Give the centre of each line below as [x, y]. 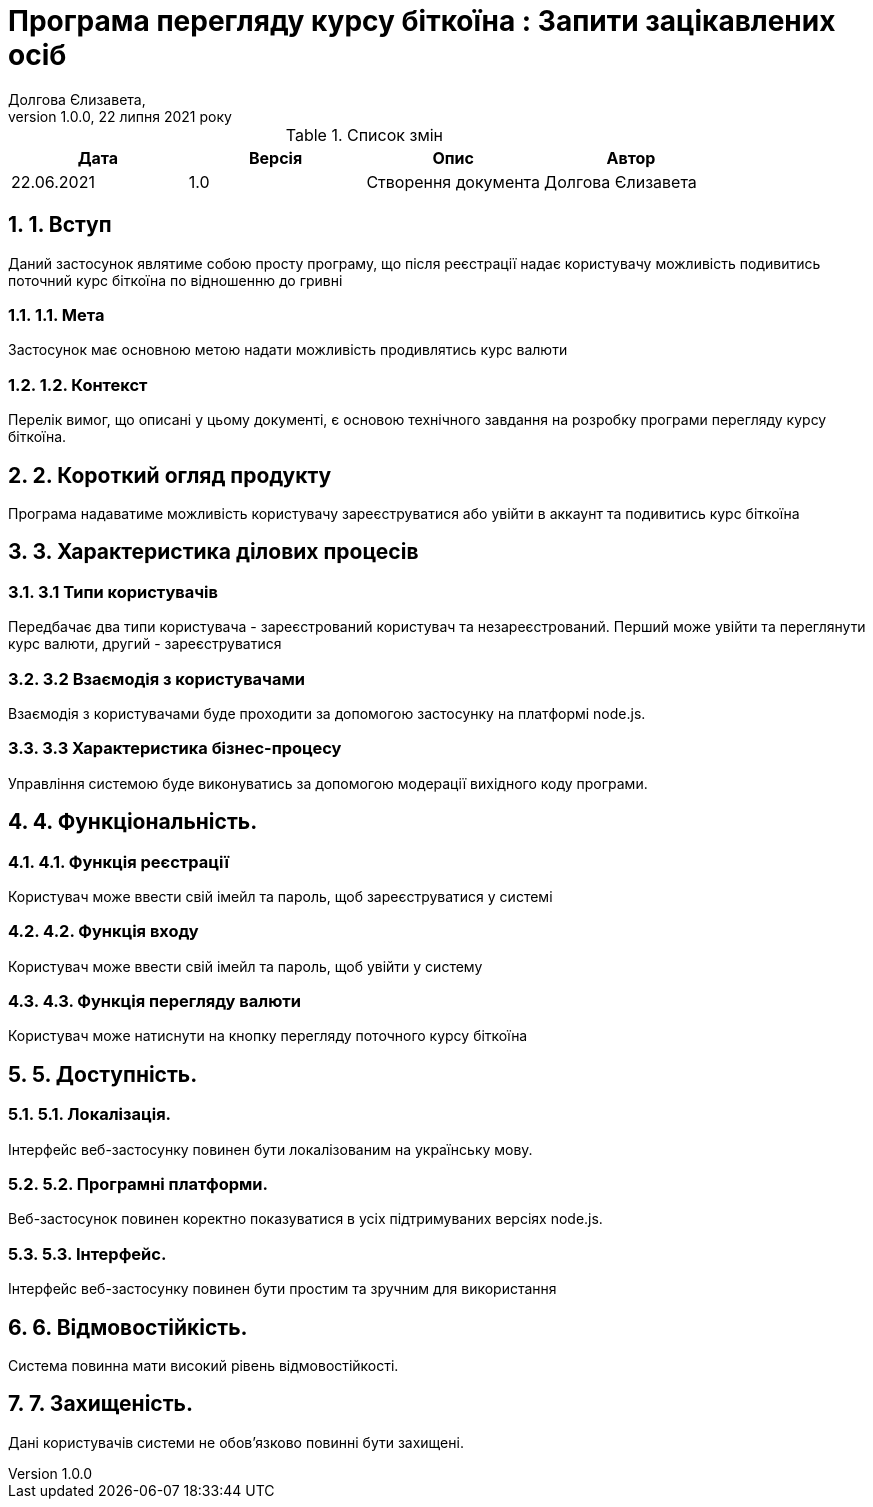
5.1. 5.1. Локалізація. [90, 1114]
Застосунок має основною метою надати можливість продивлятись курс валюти [288, 350]
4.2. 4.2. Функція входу [103, 931]
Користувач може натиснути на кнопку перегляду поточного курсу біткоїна [268, 1036]
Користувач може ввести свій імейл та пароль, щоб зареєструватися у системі [280, 896]
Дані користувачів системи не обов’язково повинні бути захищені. [236, 1442]
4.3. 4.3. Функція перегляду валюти [154, 1001]
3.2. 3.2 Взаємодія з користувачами [156, 678]
